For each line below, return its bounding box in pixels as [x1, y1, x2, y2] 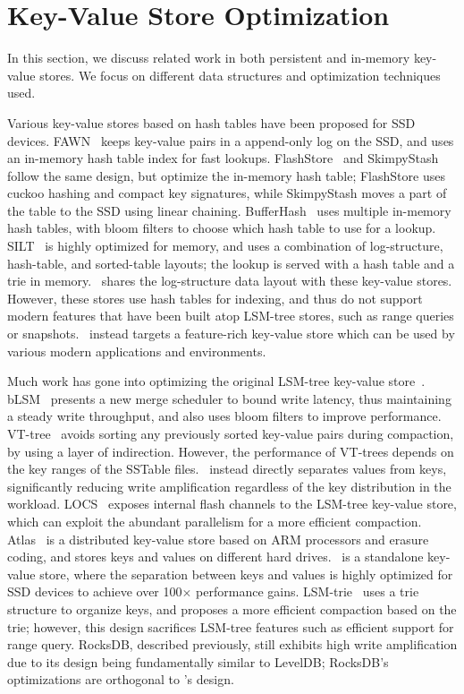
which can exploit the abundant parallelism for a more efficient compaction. [7, 511, 422, 530]
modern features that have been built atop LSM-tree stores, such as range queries [7, 306, 454, 325]
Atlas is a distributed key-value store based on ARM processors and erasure [7, 529, 429, 548]
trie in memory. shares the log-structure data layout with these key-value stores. [7, 271, 452, 290]
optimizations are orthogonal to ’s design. [7, 670, 234, 689]
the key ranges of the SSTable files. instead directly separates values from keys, [7, 459, 447, 478]
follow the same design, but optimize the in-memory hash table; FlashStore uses [7, 166, 445, 184]
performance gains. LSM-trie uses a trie [196, 582, 419, 601]
